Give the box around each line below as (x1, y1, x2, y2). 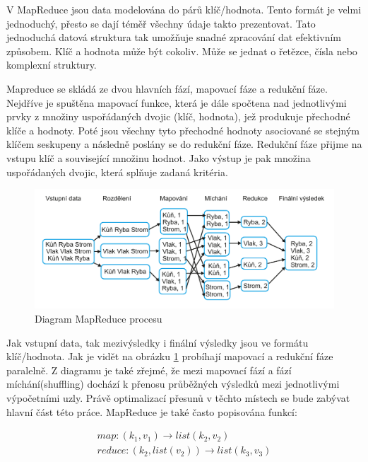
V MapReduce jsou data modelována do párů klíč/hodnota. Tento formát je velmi (6, 2, 362, 16)
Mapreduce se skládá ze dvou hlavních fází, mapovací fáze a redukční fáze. (6, 81, 328, 96)
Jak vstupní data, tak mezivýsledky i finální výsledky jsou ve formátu (6, 335, 309, 350)
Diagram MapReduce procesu (35, 311, 162, 326)
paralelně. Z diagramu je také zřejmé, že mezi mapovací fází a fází (6, 362, 292, 377)
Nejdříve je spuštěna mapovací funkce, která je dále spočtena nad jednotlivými (6, 95, 347, 110)
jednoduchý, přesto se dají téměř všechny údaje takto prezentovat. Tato (6, 16, 316, 30)
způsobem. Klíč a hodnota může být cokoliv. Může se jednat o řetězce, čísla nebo (6, 43, 357, 58)
